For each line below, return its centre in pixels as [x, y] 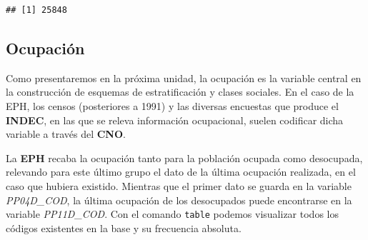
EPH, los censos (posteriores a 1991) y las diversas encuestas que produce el [172, 105]
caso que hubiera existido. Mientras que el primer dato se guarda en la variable [179, 185]
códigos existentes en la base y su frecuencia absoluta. [124, 227]
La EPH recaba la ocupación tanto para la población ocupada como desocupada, [184, 157]
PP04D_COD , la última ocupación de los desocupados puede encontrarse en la [179, 200]
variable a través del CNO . [66, 134]
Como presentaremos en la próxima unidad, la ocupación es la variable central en [184, 77]
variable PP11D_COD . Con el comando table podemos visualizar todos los [172, 214]
